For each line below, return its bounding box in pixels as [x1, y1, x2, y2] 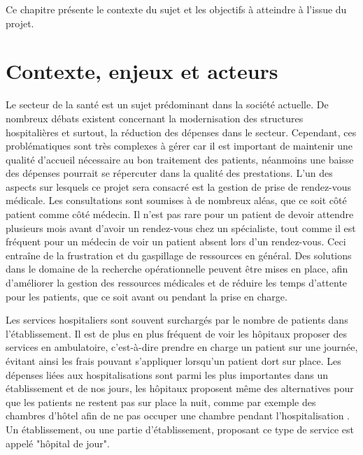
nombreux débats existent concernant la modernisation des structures [6, 110, 304, 125]
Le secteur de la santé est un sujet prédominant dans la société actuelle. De [6, 97, 329, 112]
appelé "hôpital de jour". [6, 435, 110, 450]
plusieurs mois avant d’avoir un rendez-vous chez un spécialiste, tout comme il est [6, 220, 356, 235]
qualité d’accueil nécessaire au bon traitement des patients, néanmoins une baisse [6, 152, 354, 166]
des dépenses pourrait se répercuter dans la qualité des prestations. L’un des [6, 166, 333, 180]
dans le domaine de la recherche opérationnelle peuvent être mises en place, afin [6, 261, 348, 276]
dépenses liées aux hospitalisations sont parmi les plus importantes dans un [6, 367, 328, 382]
